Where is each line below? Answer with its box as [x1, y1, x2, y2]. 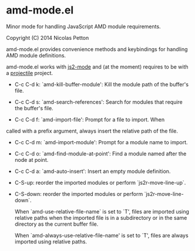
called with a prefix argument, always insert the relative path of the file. [6, 127, 178, 134]
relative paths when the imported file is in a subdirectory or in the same [14, 214, 187, 221]
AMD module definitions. [6, 52, 66, 59]
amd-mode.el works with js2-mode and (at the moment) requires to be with [6, 63, 189, 70]
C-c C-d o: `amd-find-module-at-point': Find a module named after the [14, 150, 187, 157]
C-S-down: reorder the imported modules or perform [14, 190, 143, 197]
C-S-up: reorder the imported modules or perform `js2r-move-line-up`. [14, 179, 186, 186]
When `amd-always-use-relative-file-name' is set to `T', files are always [14, 232, 189, 239]
